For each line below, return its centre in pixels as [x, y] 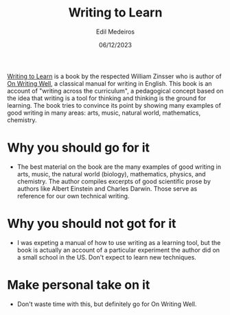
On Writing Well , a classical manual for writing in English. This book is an [110, 83]
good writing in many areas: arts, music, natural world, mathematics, [104, 113]
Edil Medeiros [115, 32]
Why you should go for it [78, 148]
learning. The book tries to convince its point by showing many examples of [114, 105]
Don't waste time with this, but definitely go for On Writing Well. [107, 304]
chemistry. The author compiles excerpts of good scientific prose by [114, 181]
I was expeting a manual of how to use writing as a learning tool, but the [119, 242]
